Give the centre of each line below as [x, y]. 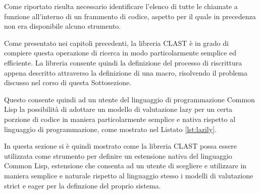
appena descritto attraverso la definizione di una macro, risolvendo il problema [126, 72]
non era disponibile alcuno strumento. [63, 26]
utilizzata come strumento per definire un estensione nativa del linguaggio [118, 155]
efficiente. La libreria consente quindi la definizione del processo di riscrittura [123, 62]
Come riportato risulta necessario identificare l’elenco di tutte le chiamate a [121, 6]
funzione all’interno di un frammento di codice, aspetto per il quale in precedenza [130, 16]
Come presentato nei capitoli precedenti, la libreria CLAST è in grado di [116, 43]
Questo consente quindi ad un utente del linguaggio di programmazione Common [129, 99]
